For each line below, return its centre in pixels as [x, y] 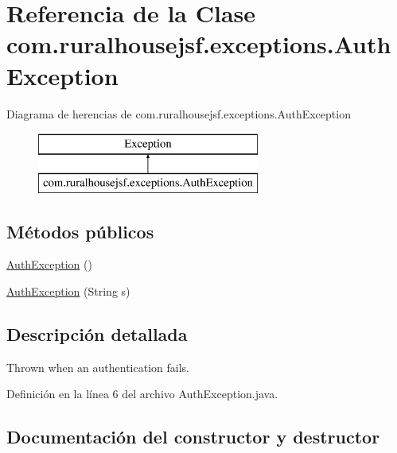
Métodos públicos [80, 231]
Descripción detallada [97, 334]
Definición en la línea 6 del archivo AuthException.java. [142, 394]
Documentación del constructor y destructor [193, 437]
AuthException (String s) [68, 291]
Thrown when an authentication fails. [98, 367]
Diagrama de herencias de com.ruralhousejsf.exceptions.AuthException [179, 113]
